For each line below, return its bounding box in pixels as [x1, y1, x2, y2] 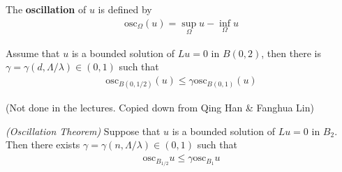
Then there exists [6, 137, 80, 152]
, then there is [261, 45, 321, 60]
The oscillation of [6, 2, 87, 16]
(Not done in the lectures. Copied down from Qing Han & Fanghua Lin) [6, 100, 314, 115]
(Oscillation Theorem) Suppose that [6, 123, 161, 138]
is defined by [98, 2, 152, 16]
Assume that [6, 45, 60, 60]
